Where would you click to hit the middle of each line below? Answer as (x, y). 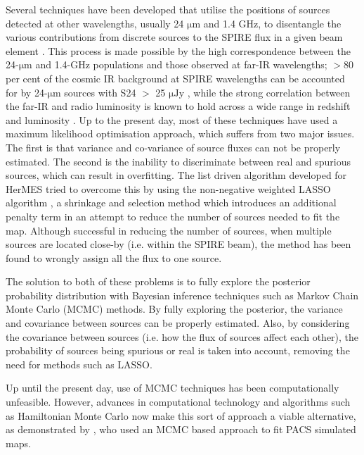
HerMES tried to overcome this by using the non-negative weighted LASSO (168, 188)
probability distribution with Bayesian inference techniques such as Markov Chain (182, 295)
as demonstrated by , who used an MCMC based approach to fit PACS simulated (181, 429)
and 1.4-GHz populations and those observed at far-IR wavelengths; (181, 64)
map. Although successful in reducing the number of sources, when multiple (169, 230)
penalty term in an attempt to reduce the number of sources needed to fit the (173, 216)
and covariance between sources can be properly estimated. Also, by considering (178, 323)
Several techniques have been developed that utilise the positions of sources (168, 9)
